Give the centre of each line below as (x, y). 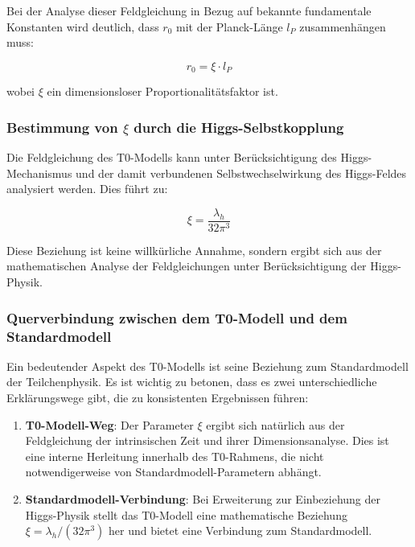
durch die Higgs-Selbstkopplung (239, 127)
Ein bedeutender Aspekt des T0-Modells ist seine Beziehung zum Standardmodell (207, 366)
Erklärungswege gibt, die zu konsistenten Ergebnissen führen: (158, 397)
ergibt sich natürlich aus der (275, 424)
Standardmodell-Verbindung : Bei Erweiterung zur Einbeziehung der (203, 498)
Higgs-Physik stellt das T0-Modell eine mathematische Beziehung (186, 514)
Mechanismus (39, 173)
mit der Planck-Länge (230, 26)
